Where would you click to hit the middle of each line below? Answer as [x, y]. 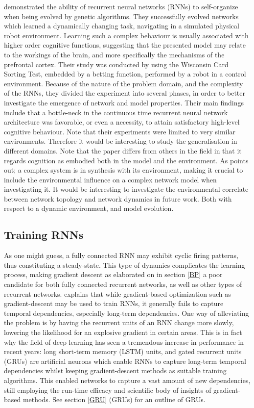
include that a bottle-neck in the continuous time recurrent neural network [116, 112]
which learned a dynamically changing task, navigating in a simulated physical [122, 26]
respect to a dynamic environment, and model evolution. [89, 208]
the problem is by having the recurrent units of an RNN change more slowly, [119, 322]
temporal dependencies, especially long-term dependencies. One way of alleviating [127, 313]
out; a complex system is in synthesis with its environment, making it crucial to [124, 170]
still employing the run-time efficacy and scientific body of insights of [108, 390]
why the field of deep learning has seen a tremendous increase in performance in [124, 342]
